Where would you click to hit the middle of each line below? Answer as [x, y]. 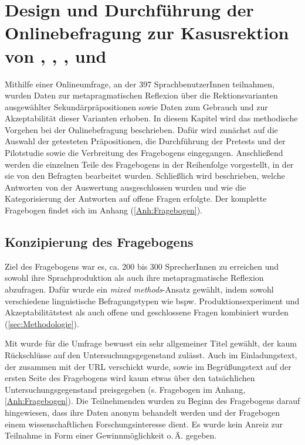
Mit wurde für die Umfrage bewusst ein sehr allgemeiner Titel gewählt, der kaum [151, 343]
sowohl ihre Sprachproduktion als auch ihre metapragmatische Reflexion [134, 278]
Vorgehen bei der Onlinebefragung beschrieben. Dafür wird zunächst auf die [141, 129]
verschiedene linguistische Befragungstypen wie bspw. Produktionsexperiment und [152, 300]
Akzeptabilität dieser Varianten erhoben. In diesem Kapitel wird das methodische [151, 118]
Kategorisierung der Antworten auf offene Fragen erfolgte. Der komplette [136, 198]
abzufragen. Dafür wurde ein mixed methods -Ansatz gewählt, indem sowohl [139, 289]
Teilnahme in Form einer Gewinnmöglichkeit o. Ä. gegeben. [111, 435]
